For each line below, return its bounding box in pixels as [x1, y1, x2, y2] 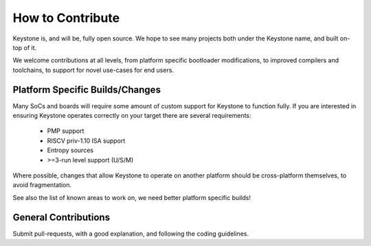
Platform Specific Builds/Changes [12, 84, 161, 95]
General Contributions [12, 211, 110, 223]
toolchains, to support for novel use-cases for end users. [12, 66, 175, 74]
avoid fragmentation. [12, 181, 72, 189]
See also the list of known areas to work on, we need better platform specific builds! [12, 193, 251, 201]
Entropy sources [47, 146, 94, 154]
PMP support [47, 127, 85, 135]
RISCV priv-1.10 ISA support [47, 136, 126, 145]
